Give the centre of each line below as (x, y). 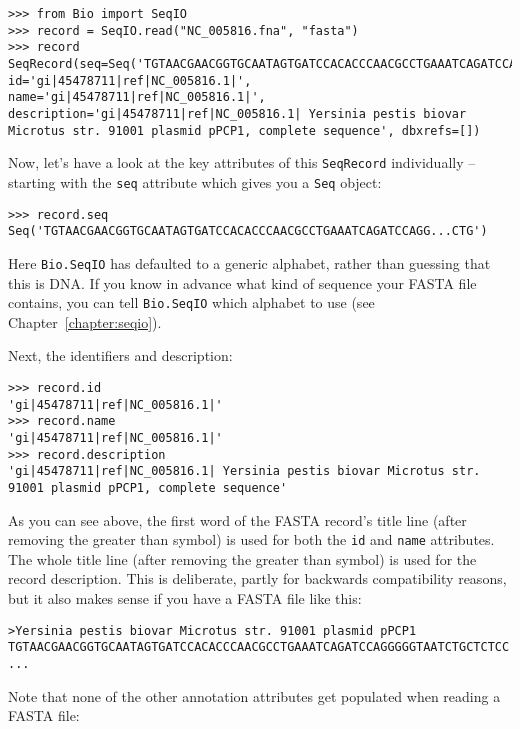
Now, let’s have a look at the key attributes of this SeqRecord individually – (242, 162)
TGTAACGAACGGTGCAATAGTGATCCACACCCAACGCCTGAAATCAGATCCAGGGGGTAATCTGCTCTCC (259, 647)
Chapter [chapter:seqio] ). (85, 321)
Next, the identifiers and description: (120, 355)
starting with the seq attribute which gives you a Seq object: (195, 181)
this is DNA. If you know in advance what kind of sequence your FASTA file (242, 282)
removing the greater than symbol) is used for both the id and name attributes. (251, 539)
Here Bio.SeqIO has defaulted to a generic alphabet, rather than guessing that (249, 262)
